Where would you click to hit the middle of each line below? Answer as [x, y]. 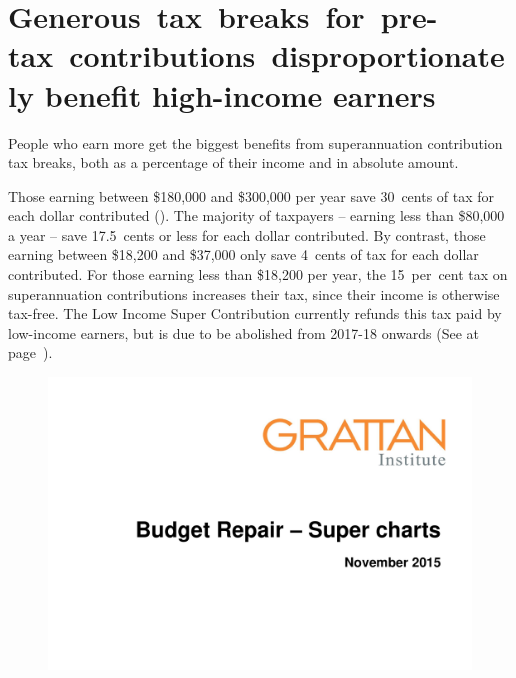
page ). [30, 352]
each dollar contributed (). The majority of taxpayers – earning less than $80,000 [256, 215]
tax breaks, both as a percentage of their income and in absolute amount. [233, 162]
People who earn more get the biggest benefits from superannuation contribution [255, 142]
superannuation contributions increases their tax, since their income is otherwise [254, 293]
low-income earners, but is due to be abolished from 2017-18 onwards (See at [243, 332]
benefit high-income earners [240, 94]
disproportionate [388, 55]
